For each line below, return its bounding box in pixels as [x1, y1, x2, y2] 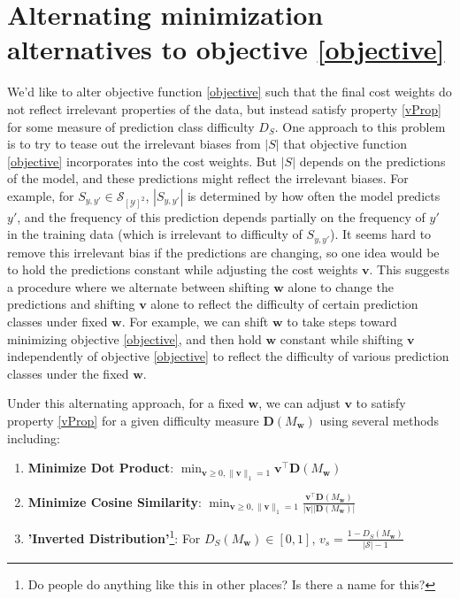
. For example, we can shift [121, 312, 269, 331]
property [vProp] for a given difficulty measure [7, 411, 259, 430]
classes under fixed [7, 312, 108, 331]
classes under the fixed [7, 364, 129, 382]
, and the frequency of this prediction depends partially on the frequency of [17, 207, 425, 226]
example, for [7, 186, 74, 204]
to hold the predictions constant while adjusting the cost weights [7, 260, 358, 279]
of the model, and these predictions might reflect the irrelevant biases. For [7, 169, 409, 188]
